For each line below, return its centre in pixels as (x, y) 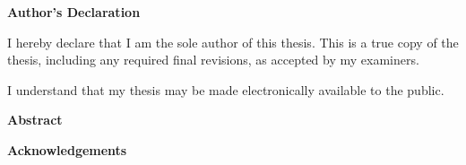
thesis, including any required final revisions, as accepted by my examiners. (213, 60)
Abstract (35, 120)
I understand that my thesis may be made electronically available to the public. (226, 89)
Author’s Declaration (74, 12)
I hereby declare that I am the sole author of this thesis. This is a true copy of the (233, 42)
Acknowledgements (67, 149)
